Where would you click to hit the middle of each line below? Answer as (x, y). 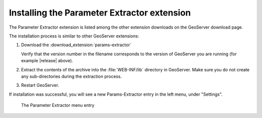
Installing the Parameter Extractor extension (100, 13)
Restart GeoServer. (40, 85)
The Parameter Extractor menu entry (58, 105)
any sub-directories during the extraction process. (72, 76)
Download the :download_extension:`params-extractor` (76, 45)
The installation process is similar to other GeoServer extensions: (74, 36)
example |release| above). (47, 61)
